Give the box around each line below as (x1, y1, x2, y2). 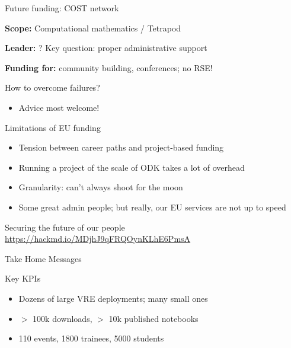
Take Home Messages (5, 252, 82, 264)
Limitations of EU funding (5, 121, 101, 133)
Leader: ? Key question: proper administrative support (5, 41, 207, 54)
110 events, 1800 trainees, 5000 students (18, 332, 164, 344)
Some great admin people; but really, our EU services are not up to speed (18, 200, 286, 213)
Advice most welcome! (18, 101, 100, 113)
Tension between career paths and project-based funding (18, 141, 224, 154)
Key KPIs (5, 272, 41, 285)
